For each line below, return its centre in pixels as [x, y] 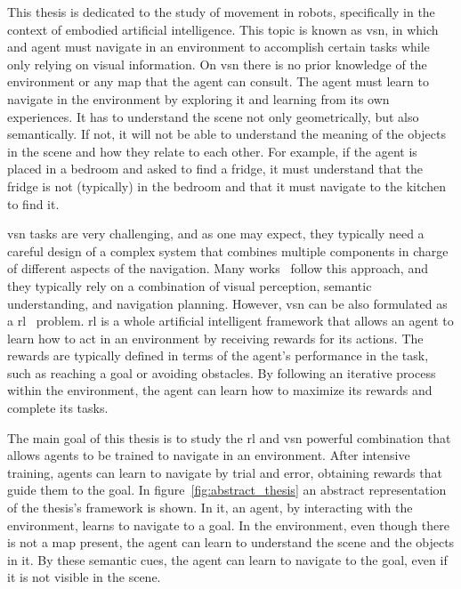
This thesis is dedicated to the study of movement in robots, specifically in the [221, 12]
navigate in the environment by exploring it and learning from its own [198, 98]
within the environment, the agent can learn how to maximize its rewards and [220, 390]
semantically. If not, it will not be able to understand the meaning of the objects [227, 134]
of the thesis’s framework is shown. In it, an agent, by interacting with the [210, 508]
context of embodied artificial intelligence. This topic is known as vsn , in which [223, 29]
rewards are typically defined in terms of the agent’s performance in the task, [218, 355]
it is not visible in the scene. [84, 577]
